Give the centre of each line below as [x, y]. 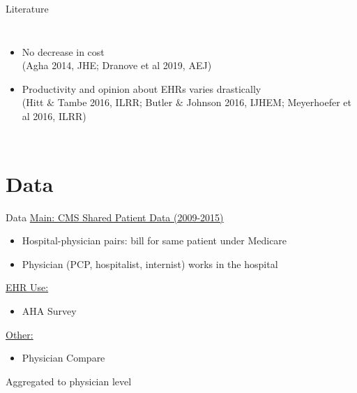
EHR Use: [27, 287]
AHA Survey [49, 311]
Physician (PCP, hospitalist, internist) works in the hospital [150, 264]
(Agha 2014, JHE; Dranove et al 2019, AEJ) [117, 65]
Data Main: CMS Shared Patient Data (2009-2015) [115, 217]
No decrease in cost [63, 51]
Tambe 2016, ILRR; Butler [115, 102]
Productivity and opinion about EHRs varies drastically [142, 88]
